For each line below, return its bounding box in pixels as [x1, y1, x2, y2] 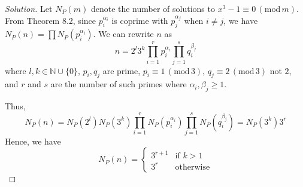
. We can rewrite [93, 27, 154, 40]
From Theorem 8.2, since [5, 14, 96, 26]
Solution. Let [5, 2, 53, 14]
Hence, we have [5, 134, 61, 147]
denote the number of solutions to [90, 2, 215, 14]
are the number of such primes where [50, 78, 187, 90]
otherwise [175, 163, 210, 171]
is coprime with [111, 14, 168, 26]
